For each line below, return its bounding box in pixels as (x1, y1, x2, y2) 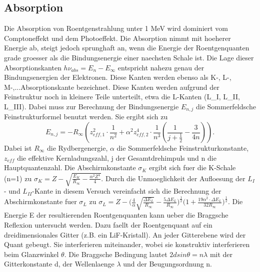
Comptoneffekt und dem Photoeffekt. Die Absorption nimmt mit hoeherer (4, 32, 231, 43)
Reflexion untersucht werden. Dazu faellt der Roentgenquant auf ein (4, 219, 212, 230)
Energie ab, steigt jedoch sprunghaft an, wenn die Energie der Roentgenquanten (4, 42, 249, 53)
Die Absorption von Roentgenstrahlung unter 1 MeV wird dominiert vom (4, 23, 228, 33)
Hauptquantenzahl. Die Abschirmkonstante (4, 162, 136, 173)
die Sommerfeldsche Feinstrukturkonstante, (116, 143, 249, 153)
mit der (209, 249, 233, 259)
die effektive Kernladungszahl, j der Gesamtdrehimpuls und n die (17, 152, 216, 163)
